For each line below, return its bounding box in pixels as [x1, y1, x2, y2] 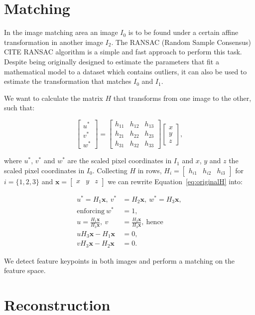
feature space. [4, 265, 46, 276]
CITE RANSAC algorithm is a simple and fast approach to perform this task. [4, 46, 242, 57]
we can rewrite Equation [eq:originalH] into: [108, 176, 243, 186]
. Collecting [92, 165, 127, 175]
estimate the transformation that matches [4, 76, 131, 86]
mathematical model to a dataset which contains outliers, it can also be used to [4, 66, 247, 76]
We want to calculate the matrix [4, 92, 103, 103]
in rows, [137, 165, 162, 175]
